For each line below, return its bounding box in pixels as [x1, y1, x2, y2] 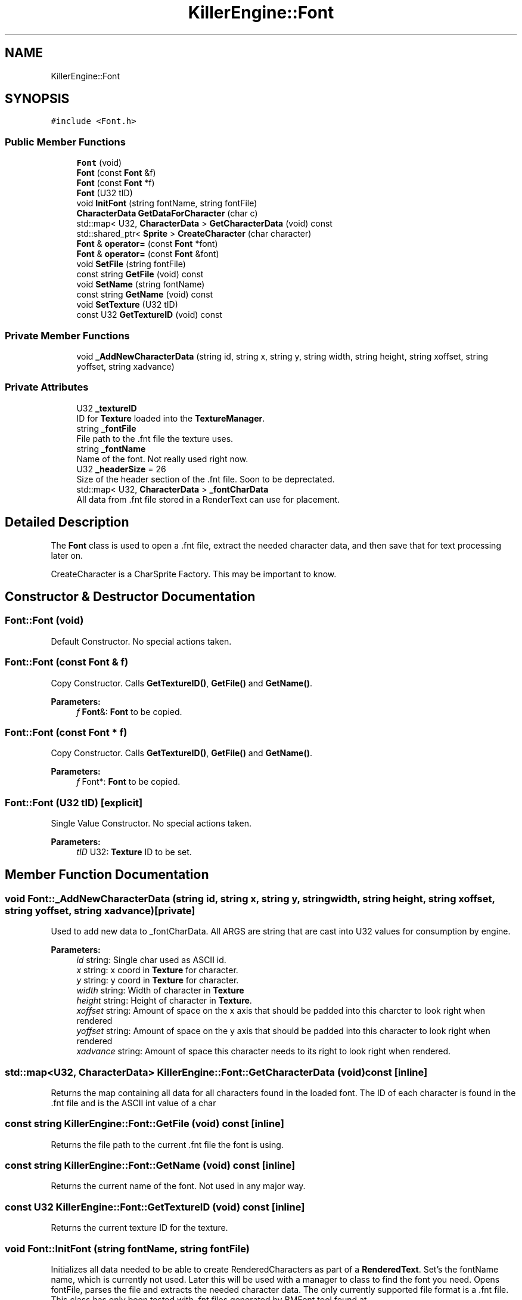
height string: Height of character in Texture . [76, 995, 252, 1006]
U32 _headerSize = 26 [76, 463, 166, 474]
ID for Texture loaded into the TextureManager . [76, 413, 265, 423]
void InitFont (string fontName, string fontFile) [76, 198, 257, 209]
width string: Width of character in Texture [76, 985, 244, 996]
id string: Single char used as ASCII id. [76, 955, 226, 965]
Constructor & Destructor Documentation [5, 589, 256, 604]
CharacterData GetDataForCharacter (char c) [76, 208, 258, 219]
